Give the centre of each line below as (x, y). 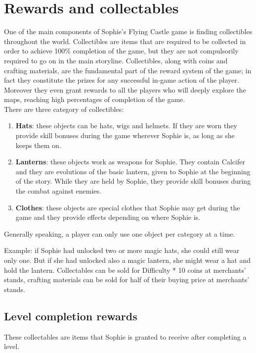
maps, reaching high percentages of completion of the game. (95, 99)
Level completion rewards (71, 316)
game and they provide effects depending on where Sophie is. (108, 217)
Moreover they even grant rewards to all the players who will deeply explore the (125, 89)
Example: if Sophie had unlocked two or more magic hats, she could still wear (122, 250)
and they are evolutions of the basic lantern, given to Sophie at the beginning (133, 171)
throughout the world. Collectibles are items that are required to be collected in (125, 41)
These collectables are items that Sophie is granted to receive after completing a (125, 336)
